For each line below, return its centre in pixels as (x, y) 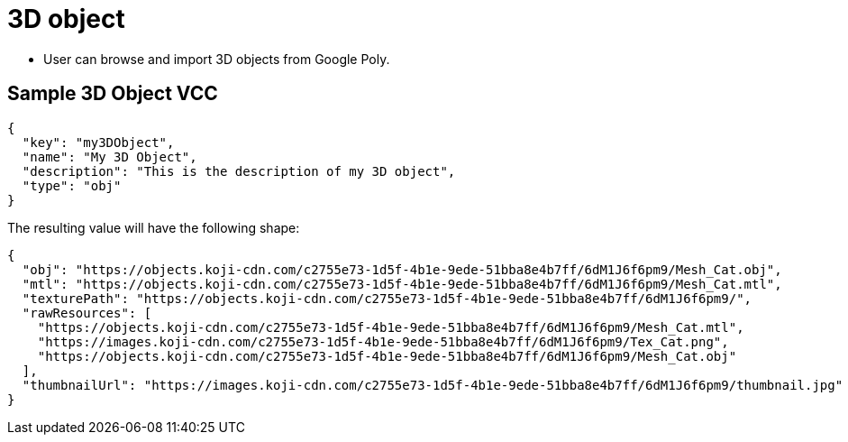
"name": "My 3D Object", (109, 157)
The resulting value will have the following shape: (154, 227)
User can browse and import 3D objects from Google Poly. (217, 59)
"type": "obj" (72, 185)
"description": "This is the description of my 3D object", (239, 171)
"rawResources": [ (87, 313)
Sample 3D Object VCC (113, 94)
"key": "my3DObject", (98, 142)
